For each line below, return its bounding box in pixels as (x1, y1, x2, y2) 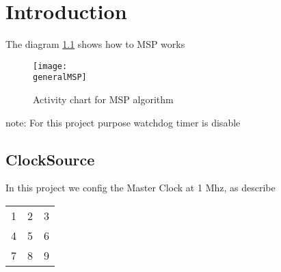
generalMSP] (33, 72, 87, 83)
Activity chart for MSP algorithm (33, 92, 174, 107)
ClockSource (5, 148, 95, 169)
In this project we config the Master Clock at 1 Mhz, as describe (5, 180, 276, 195)
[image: (33, 61, 68, 71)
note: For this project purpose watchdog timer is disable (5, 115, 241, 129)
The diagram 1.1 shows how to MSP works (5, 37, 185, 51)
